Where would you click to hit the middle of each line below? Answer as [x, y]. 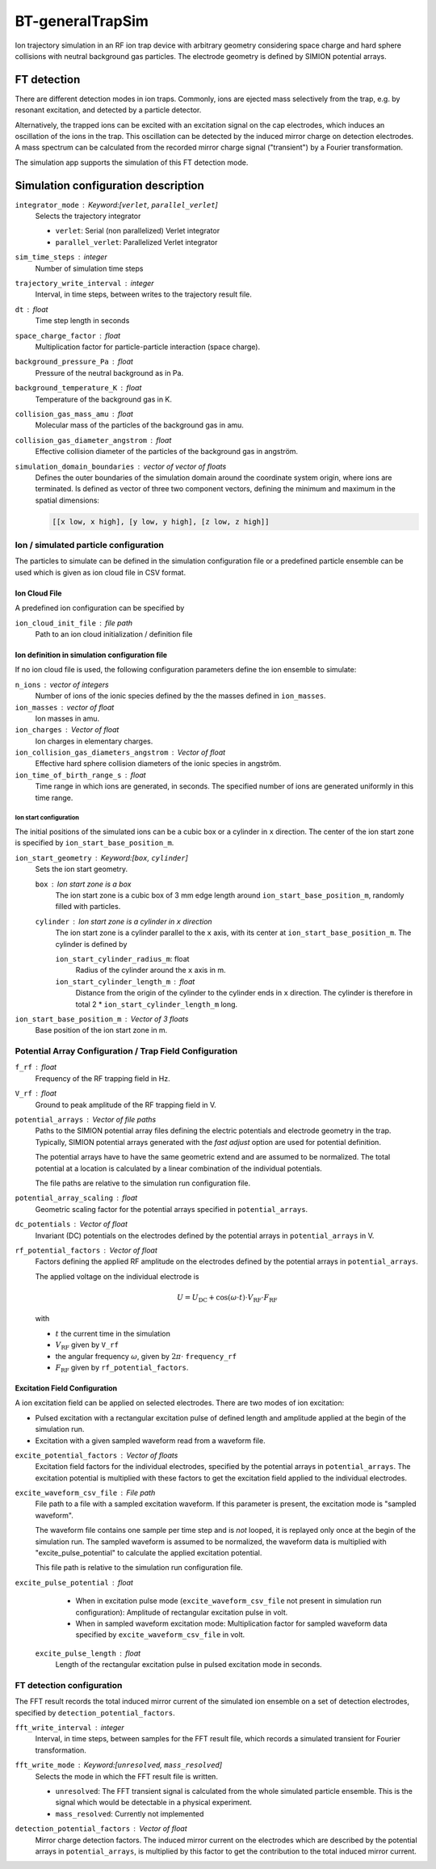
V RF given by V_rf [87, 1345]
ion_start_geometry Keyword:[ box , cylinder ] [102, 857]
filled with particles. [88, 907]
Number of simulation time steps [89, 268]
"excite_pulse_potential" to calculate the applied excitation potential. [149, 1553]
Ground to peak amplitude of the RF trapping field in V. [126, 1105]
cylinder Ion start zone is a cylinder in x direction [124, 921]
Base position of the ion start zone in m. [101, 1030]
